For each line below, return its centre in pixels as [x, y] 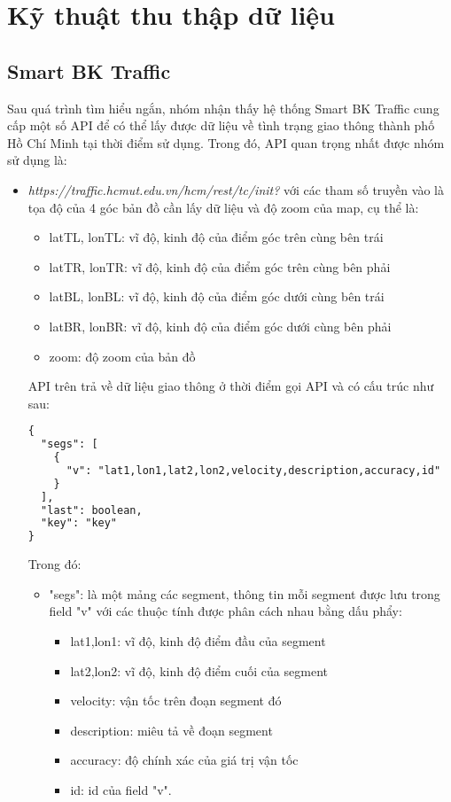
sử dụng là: [37, 160]
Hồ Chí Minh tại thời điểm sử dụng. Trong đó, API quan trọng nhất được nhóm [226, 142]
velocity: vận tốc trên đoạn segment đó [176, 701]
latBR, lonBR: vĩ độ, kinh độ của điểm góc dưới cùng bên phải [220, 326]
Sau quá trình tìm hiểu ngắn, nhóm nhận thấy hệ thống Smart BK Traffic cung [223, 108]
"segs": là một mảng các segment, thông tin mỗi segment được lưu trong [245, 593]
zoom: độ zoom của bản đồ [122, 356]
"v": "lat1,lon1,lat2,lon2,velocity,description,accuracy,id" [253, 470]
